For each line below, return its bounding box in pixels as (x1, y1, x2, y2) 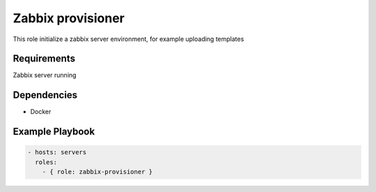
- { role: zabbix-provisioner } (42, 168, 153, 176)
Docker (30, 108, 52, 116)
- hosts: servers (27, 148, 87, 157)
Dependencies (13, 89, 78, 101)
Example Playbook (13, 126, 95, 138)
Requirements (13, 53, 76, 65)
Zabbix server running (13, 71, 77, 79)
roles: (35, 158, 58, 166)
